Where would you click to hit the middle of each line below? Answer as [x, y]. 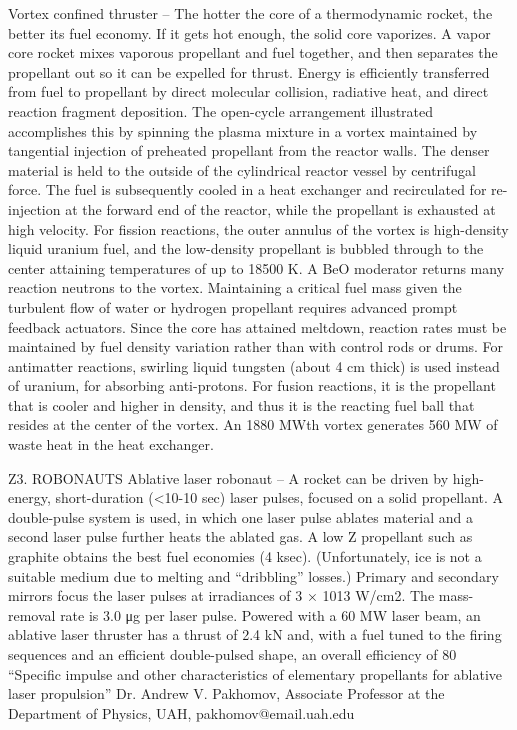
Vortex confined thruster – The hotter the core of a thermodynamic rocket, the [250, 13]
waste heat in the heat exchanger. [111, 444]
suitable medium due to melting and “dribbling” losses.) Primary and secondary [253, 575]
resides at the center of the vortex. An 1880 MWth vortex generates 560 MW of [253, 424]
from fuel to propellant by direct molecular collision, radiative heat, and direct [248, 91]
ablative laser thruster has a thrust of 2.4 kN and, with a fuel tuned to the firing [255, 634]
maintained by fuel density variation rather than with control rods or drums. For [256, 346]
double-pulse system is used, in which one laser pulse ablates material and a [240, 516]
